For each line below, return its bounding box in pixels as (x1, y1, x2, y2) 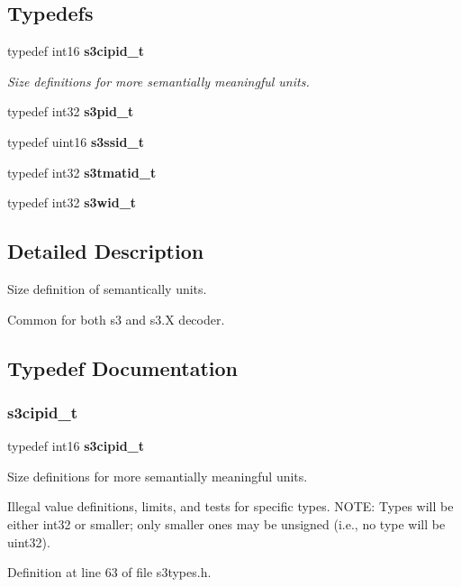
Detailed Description (7, 237, 204, 265)
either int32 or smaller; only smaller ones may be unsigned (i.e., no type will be (7, 514, 446, 533)
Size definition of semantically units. (7, 279, 207, 298)
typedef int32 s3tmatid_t (7, 162, 157, 181)
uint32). (7, 532, 50, 551)
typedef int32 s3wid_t (7, 193, 137, 212)
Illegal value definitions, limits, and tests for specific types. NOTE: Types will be (7, 497, 454, 516)
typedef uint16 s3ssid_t (7, 132, 144, 151)
